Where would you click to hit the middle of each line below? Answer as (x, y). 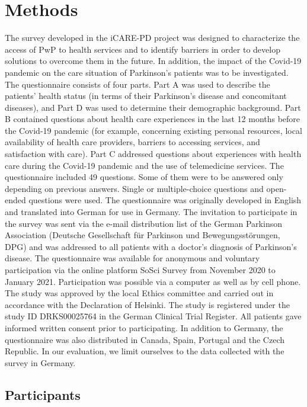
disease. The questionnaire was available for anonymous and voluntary (132, 258)
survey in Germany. (40, 362)
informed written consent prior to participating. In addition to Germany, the (144, 327)
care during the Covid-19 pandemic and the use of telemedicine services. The (144, 165)
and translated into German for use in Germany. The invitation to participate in (151, 212)
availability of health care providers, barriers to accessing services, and (132, 142)
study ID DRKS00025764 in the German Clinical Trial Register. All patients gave (153, 316)
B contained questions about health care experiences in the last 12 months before (153, 119)
